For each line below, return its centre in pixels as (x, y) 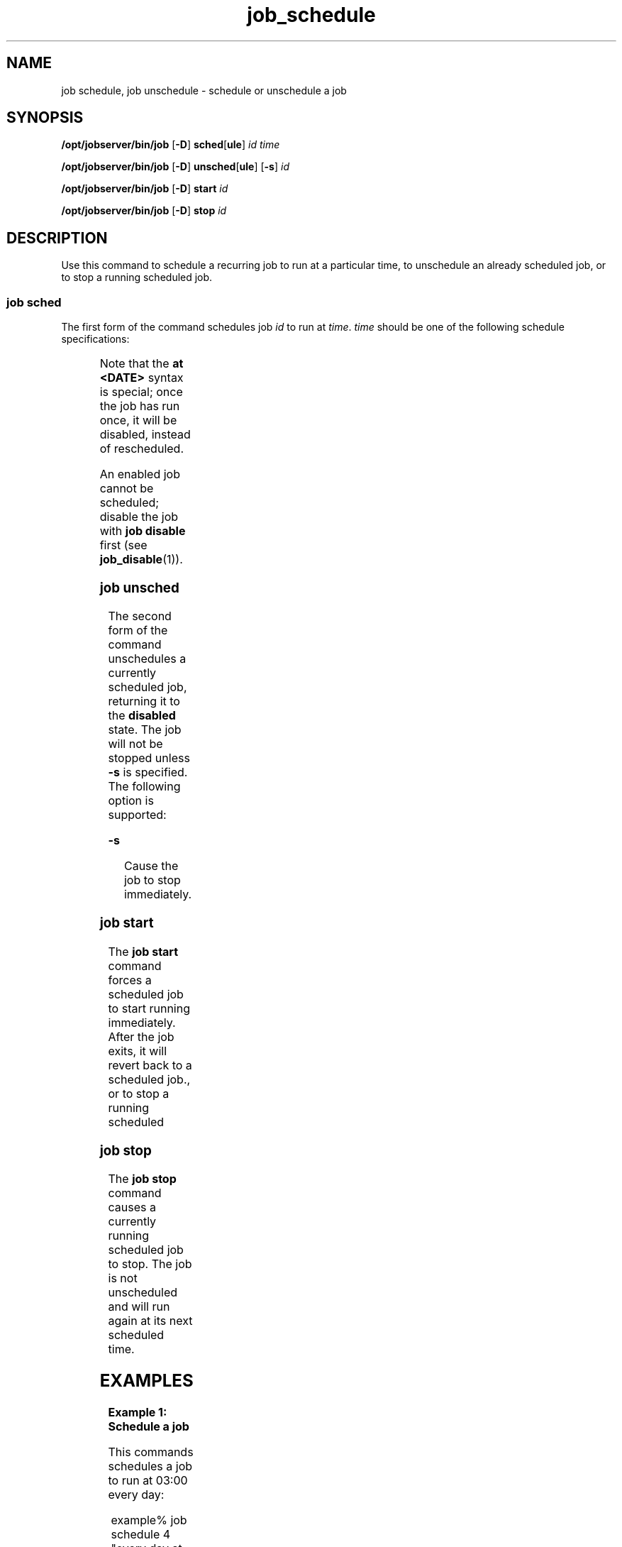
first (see (123, 545)
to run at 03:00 (148, 1481)
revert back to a (150, 1065)
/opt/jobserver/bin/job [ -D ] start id (145, 189)
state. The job (145, 730)
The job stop (142, 1179)
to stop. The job (150, 1264)
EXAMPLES (146, 1381)
